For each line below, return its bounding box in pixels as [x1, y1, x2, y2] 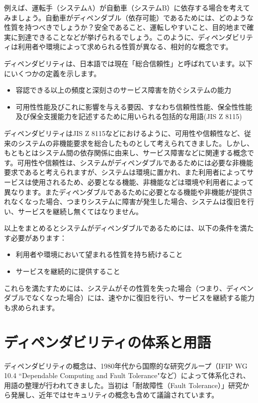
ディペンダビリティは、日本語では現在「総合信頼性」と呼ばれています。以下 [4, 58, 253, 68]
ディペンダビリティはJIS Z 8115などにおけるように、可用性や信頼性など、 [4, 128, 244, 138]
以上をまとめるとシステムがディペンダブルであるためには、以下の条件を [4, 223, 240, 233]
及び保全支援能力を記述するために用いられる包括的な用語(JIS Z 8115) [15, 111, 242, 122]
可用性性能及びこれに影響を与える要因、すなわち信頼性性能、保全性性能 [15, 101, 253, 112]
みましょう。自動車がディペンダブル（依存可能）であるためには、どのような [4, 12, 254, 22]
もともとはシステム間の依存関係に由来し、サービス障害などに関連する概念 [4, 147, 248, 158]
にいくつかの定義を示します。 [4, 68, 101, 78]
